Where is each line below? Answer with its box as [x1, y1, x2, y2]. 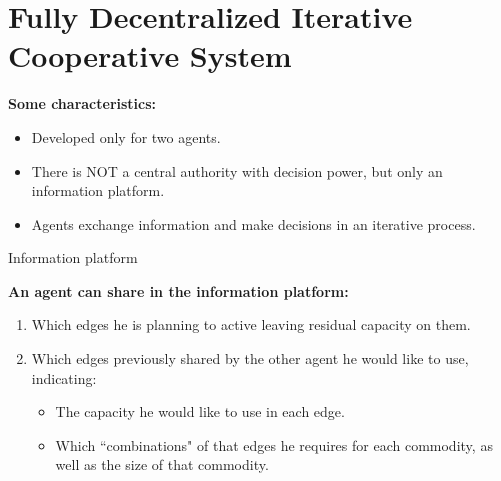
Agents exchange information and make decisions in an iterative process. [31, 213, 476, 234]
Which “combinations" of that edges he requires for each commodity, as [55, 434, 493, 455]
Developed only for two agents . [31, 126, 221, 147]
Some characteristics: [8, 93, 157, 114]
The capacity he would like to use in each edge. [55, 401, 345, 422]
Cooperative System [8, 35, 292, 76]
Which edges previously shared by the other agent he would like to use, [31, 348, 469, 369]
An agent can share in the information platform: [8, 280, 349, 301]
